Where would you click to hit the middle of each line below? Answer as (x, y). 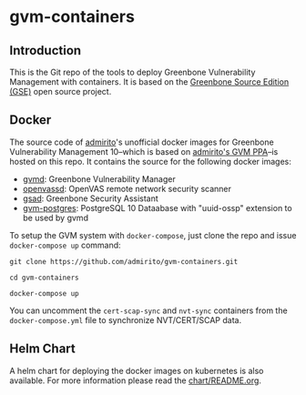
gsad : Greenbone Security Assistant (91, 198)
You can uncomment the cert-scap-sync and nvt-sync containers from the (149, 310)
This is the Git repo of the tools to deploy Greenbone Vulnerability (133, 72)
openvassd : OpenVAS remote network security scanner (127, 188)
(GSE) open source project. (61, 91)
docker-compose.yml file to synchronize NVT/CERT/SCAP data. (126, 319)
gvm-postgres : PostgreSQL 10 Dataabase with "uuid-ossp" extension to (158, 208)
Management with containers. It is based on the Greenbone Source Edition (149, 82)
